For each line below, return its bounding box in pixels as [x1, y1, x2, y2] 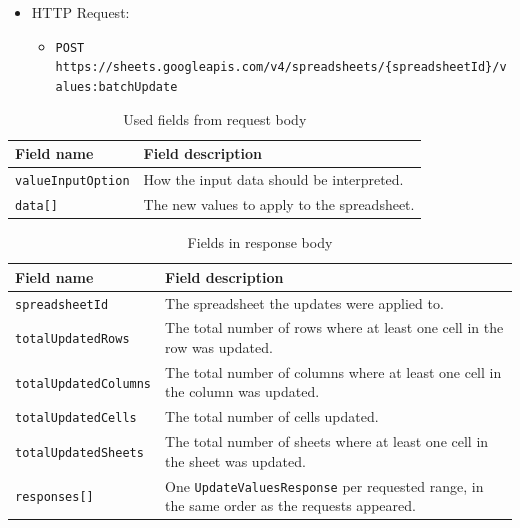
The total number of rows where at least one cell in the [165, 317, 504, 338]
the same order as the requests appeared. [165, 495, 416, 516]
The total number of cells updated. [165, 406, 379, 427]
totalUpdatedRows [15, 332, 130, 347]
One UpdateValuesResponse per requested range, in [165, 475, 484, 496]
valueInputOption [15, 174, 130, 188]
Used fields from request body [123, 108, 307, 129]
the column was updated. [165, 381, 320, 402]
